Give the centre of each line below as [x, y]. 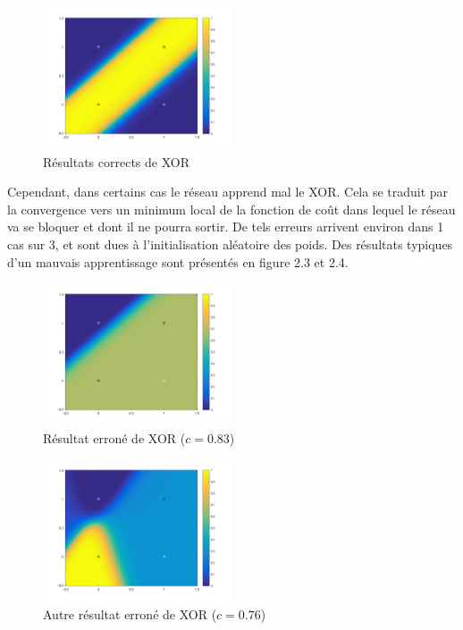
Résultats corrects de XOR [116, 161]
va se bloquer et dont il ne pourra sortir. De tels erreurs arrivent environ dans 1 [226, 227]
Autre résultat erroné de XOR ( [130, 613]
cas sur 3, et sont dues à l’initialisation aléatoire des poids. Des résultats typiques [230, 244]
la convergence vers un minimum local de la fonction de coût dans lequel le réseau [231, 209]
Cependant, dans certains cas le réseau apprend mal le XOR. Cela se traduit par [228, 192]
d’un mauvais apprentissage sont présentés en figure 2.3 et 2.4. [178, 261]
